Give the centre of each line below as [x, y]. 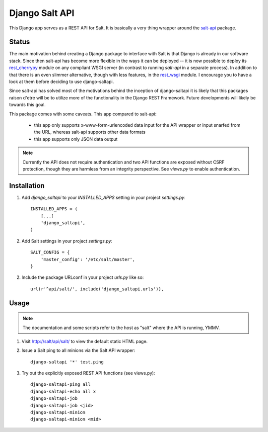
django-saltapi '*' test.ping [67, 362]
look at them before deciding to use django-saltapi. [62, 82]
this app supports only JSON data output [76, 139]
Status [20, 42]
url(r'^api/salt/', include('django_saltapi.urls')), [97, 289]
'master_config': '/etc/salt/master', [88, 259]
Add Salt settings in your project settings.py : [67, 241]
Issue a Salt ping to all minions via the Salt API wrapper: [78, 350]
